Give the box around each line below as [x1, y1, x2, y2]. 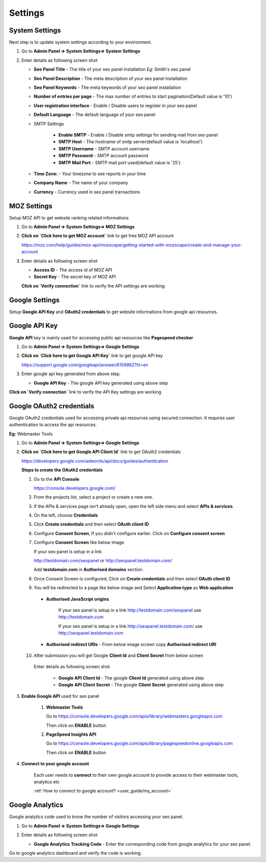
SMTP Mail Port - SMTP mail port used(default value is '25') [58, 159, 181, 165]
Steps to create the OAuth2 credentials [21, 467, 103, 473]
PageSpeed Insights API [46, 731, 97, 737]
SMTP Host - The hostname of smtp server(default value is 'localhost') [58, 139, 203, 145]
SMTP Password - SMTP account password [58, 153, 148, 159]
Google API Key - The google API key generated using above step [33, 380, 168, 386]
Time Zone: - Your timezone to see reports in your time [33, 171, 146, 177]
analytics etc [33, 779, 60, 785]
